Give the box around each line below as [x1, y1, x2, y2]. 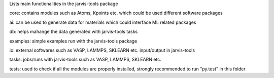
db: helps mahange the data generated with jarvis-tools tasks [9, 28, 138, 35]
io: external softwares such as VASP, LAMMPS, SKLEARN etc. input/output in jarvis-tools [9, 47, 195, 53]
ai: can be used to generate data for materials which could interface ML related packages [9, 19, 196, 25]
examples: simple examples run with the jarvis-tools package [9, 38, 138, 44]
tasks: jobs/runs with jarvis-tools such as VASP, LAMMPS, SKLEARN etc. [9, 56, 162, 63]
